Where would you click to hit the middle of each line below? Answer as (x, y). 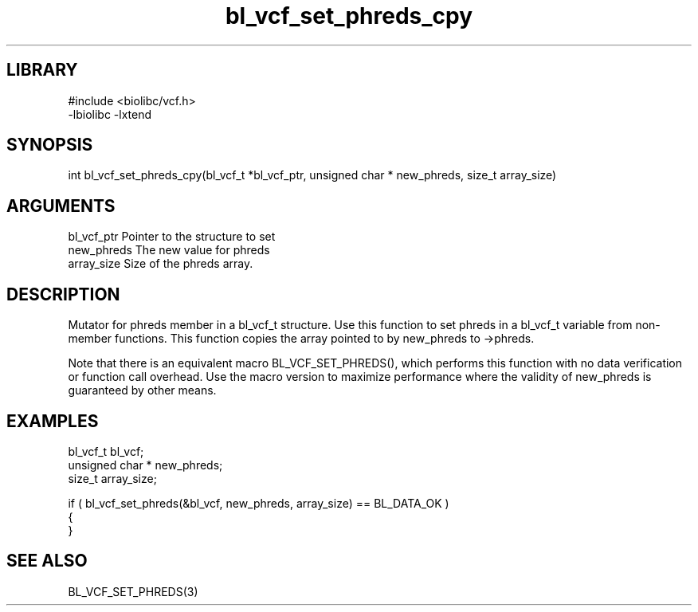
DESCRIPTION (63, 294)
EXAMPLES (53, 421)
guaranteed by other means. (142, 390)
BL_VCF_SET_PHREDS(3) (133, 591)
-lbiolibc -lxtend (110, 114)
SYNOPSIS (50, 145)
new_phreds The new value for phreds (169, 250)
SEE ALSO (47, 561)
